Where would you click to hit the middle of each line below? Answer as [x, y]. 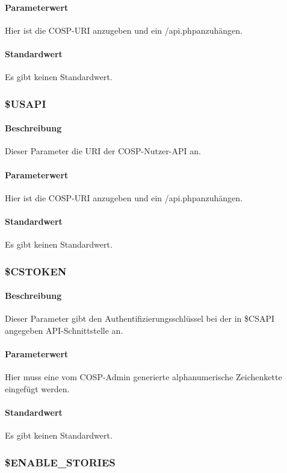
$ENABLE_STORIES [60, 462]
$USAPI [26, 103]
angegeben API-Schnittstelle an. [64, 330]
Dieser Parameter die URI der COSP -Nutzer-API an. [103, 151]
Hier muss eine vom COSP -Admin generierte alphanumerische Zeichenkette [143, 377]
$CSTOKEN [36, 271]
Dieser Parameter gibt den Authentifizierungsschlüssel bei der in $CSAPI [140, 318]
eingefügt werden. [37, 389]
